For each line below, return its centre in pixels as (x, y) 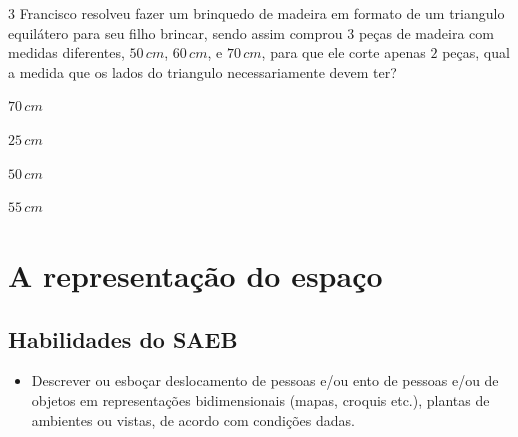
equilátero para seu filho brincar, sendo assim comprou (175, 32)
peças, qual (476, 52)
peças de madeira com (426, 32)
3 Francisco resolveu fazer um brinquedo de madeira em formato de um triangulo (256, 13)
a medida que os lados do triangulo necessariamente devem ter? (202, 71)
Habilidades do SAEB (123, 338)
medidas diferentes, (66, 52)
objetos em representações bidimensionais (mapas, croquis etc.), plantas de (260, 399)
